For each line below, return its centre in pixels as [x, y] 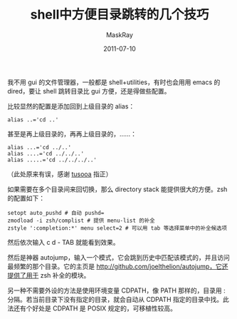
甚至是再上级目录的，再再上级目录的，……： [72, 133]
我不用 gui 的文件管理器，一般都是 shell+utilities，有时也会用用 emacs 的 [114, 82]
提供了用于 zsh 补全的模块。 [49, 275]
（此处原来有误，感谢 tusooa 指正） [60, 174]
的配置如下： [26, 198]
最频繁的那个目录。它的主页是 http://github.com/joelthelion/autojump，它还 [118, 266]
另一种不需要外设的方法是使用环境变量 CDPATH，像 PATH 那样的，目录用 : [116, 290]
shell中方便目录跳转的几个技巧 [120, 15]
